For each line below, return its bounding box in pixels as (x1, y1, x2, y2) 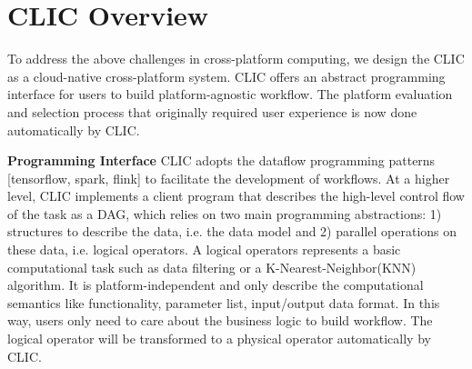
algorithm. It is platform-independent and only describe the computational (7, 275, 424, 294)
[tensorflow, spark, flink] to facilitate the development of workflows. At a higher (7, 168, 450, 187)
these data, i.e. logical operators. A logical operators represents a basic (7, 240, 401, 259)
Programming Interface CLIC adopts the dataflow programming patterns (7, 151, 436, 170)
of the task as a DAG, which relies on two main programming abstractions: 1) (7, 204, 442, 223)
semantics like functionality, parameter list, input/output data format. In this (7, 293, 440, 312)
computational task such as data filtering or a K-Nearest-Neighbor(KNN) (7, 257, 417, 276)
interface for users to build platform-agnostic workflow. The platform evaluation (7, 85, 453, 104)
